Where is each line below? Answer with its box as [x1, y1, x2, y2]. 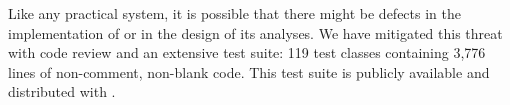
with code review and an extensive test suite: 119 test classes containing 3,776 [8, 42, 486, 63]
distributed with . [8, 81, 116, 102]
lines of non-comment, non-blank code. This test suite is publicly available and [8, 61, 490, 82]
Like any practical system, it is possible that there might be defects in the [8, 3, 461, 23]
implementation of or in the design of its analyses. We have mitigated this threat [8, 22, 503, 43]
